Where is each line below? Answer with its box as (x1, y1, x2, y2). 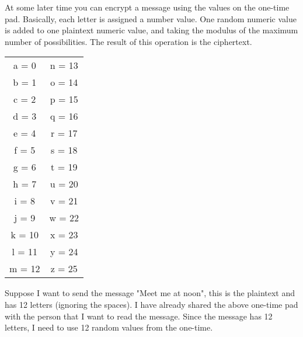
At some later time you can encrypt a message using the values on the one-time (5, 1, 290, 13)
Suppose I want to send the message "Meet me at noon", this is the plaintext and (5, 287, 295, 299)
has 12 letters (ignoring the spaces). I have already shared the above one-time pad (5, 298, 298, 310)
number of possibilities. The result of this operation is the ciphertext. (5, 35, 252, 47)
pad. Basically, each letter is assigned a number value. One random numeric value (5, 12, 297, 25)
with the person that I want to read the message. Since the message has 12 (5, 310, 273, 322)
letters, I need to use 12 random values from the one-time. (5, 321, 213, 333)
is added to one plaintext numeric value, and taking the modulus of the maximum (5, 24, 298, 36)
